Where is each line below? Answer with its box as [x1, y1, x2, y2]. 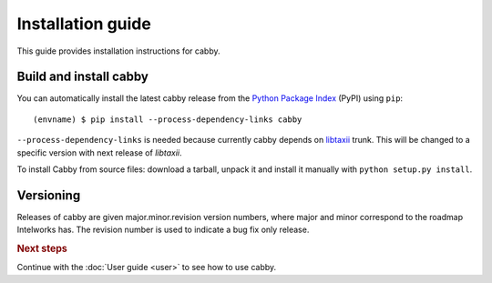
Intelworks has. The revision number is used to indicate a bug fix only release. [16, 224, 310, 236]
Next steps [16, 242, 67, 255]
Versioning [16, 187, 81, 203]
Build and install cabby [16, 69, 149, 85]
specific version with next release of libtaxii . [16, 147, 182, 158]
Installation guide [16, 14, 152, 34]
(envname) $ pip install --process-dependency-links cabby [33, 114, 302, 125]
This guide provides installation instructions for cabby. [16, 45, 220, 56]
